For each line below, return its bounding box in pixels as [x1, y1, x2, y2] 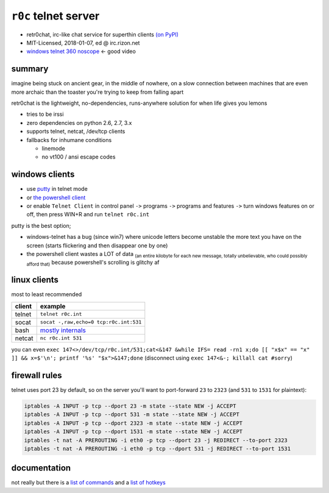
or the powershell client [26, 194, 86, 201]
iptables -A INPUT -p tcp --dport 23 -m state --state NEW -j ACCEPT [24, 402, 236, 410]
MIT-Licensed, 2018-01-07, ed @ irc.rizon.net [26, 39, 140, 46]
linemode [41, 144, 65, 152]
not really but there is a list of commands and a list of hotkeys [11, 479, 166, 486]
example [40, 302, 66, 310]
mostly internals [40, 326, 87, 335]
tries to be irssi [26, 110, 64, 118]
